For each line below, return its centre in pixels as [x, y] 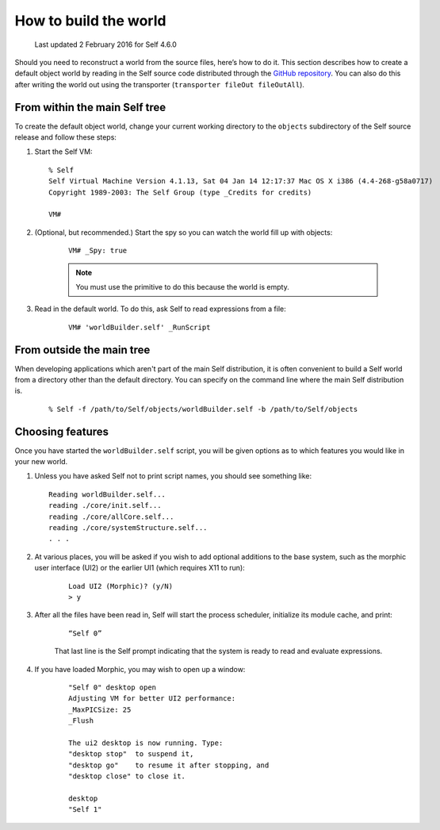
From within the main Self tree [90, 107]
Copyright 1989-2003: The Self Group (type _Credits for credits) [180, 192]
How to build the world [90, 21]
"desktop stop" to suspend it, [131, 754]
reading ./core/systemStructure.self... [128, 528]
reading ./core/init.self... [105, 505]
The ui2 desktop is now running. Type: [146, 743]
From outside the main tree [82, 350]
